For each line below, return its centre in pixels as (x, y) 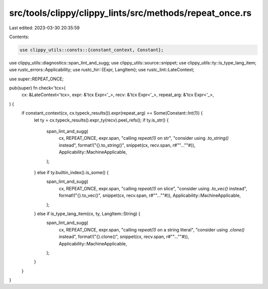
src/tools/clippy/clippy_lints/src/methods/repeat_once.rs (130, 13)
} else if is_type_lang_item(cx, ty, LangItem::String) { (87, 214)
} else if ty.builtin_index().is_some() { (71, 172)
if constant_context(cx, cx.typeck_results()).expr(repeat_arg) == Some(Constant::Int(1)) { (112, 113)
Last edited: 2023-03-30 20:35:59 (44, 28)
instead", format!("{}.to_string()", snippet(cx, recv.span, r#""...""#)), (127, 145)
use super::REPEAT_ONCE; (36, 79)
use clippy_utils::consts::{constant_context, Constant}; (92, 50)
